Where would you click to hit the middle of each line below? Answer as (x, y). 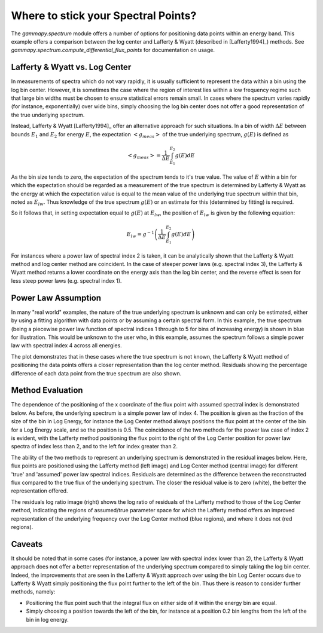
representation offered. (39, 491)
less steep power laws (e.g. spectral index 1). (66, 280)
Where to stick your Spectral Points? (104, 16)
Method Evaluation (47, 391)
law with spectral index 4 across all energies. (66, 345)
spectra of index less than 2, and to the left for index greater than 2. (94, 447)
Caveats (27, 544)
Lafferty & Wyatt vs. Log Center (71, 67)
